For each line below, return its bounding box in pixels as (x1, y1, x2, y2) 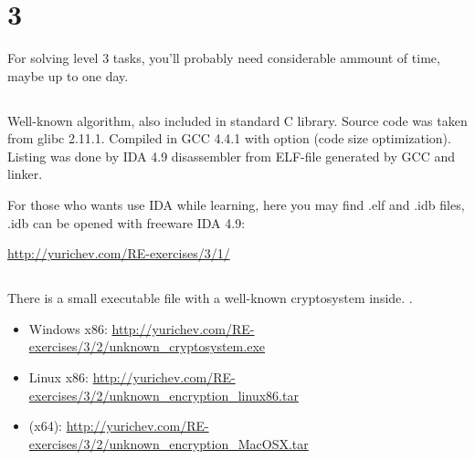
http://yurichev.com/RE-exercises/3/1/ (7, 244, 230, 263)
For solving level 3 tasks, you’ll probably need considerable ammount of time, (7, 48, 440, 68)
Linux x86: (28, 368, 89, 387)
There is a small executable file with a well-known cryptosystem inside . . (7, 288, 413, 308)
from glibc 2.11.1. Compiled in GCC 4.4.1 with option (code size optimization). (7, 129, 451, 148)
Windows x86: (28, 319, 108, 338)
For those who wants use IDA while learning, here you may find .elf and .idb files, (7, 195, 465, 214)
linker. (7, 164, 43, 183)
